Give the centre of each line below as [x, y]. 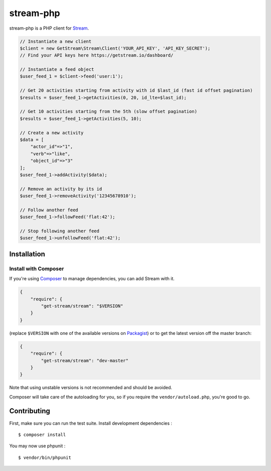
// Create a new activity [52, 133]
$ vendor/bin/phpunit [45, 457]
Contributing [30, 411]
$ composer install [42, 435]
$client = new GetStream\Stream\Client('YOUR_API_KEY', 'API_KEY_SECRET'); [115, 48]
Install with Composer [37, 269]
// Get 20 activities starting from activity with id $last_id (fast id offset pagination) [136, 91]
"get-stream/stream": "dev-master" [85, 361]
